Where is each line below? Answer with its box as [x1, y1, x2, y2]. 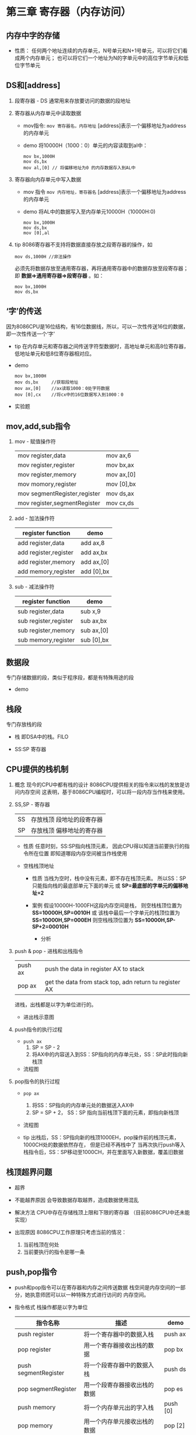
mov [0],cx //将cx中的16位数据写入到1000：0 [14, 392, 124, 398]
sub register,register [17, 617, 73, 625]
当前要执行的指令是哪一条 [23, 1248, 85, 1255]
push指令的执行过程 [14, 1026, 63, 1033]
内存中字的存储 [6, 30, 60, 40]
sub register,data [17, 607, 64, 615]
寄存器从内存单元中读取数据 [14, 109, 82, 117]
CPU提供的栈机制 [6, 765, 69, 775]
